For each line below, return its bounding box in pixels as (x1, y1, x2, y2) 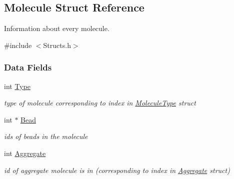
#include (4, 39, 32, 50)
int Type (4, 80, 30, 91)
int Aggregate (4, 147, 46, 158)
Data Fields (4, 61, 52, 73)
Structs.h (43, 39, 71, 50)
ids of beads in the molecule (4, 131, 88, 141)
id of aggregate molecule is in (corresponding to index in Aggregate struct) (4, 164, 230, 175)
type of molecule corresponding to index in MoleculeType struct (4, 97, 196, 108)
